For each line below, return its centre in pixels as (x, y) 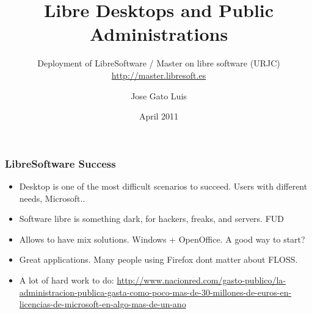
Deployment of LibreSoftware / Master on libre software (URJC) (159, 63)
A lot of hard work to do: (67, 280)
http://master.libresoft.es (159, 75)
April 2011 (159, 116)
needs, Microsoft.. (52, 198)
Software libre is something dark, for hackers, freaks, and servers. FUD (152, 219)
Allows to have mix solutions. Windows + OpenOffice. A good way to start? (162, 239)
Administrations (159, 34)
